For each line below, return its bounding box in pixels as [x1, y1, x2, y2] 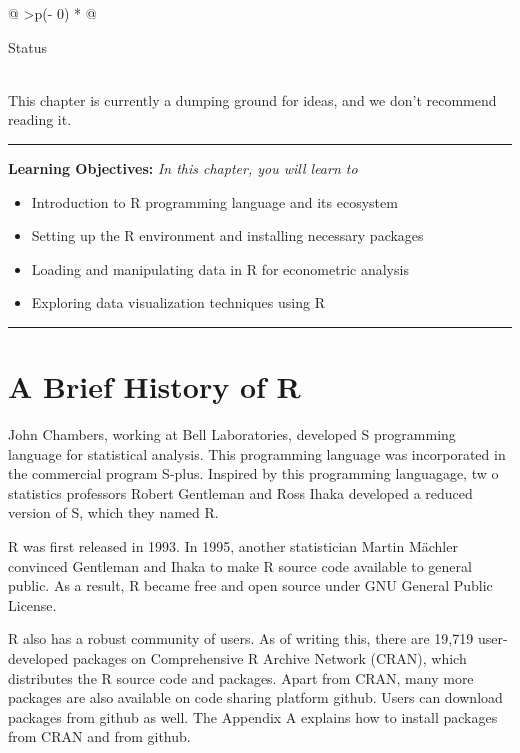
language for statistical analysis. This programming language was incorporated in [8, 443, 506, 464]
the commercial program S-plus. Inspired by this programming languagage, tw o [8, 463, 499, 484]
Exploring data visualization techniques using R [31, 292, 325, 313]
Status [8, 36, 47, 57]
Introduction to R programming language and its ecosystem [31, 191, 398, 212]
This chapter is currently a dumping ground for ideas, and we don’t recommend [8, 89, 497, 110]
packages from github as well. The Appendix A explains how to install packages [8, 706, 498, 727]
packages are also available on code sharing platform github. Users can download [8, 687, 503, 708]
